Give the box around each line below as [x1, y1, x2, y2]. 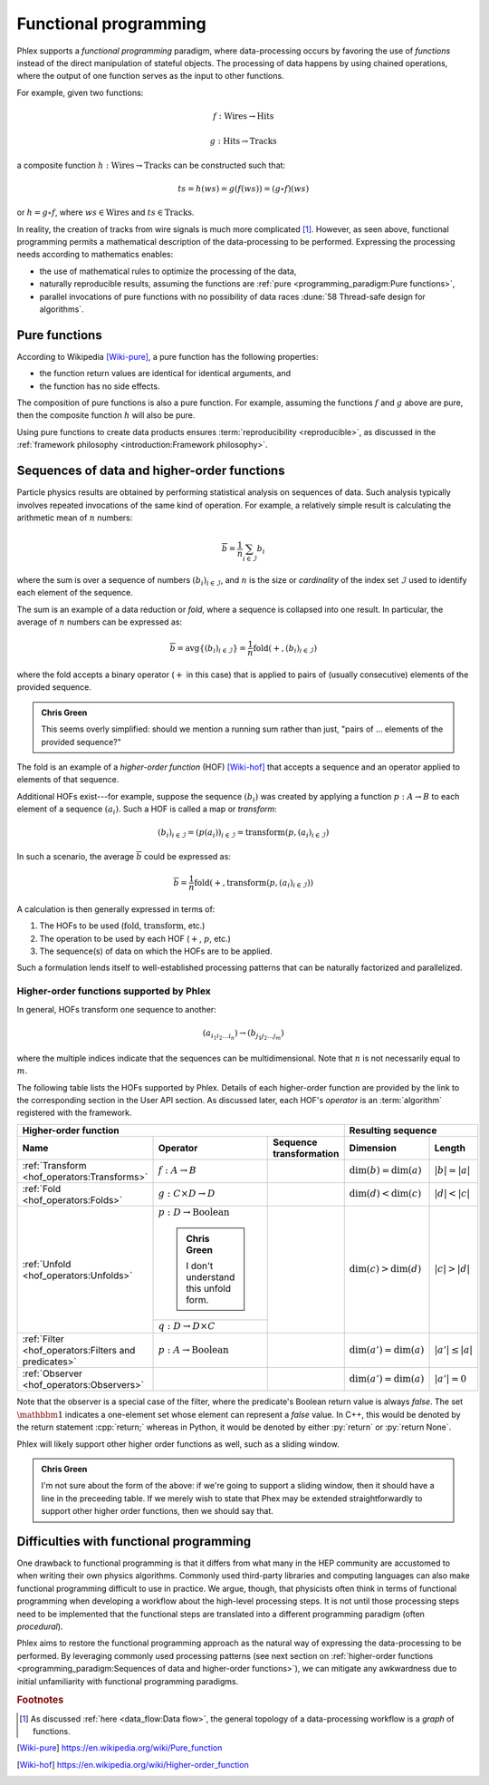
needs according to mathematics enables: [16, 249, 174, 260]
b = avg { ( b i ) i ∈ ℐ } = [169, 643, 246, 655]
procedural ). [16, 1621, 63, 1632]
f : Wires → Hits [213, 111, 274, 121]
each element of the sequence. [16, 587, 133, 598]
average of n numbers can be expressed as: [16, 616, 183, 627]
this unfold [186, 1283, 231, 1295]
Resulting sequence [349, 1124, 437, 1137]
